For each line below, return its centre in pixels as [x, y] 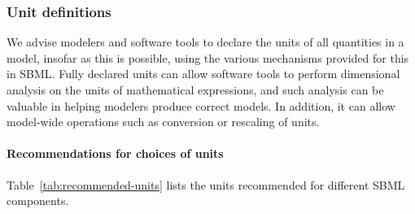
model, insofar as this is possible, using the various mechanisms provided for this [208, 57]
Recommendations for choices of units [115, 153]
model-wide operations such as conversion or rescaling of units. [163, 122]
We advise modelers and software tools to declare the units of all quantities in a [205, 42]
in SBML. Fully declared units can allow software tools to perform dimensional [203, 74]
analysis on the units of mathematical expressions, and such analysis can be [195, 90]
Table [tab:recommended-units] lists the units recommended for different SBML [206, 184]
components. [38, 201]
